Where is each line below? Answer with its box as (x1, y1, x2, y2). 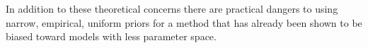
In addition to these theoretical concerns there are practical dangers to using (6, 1, 338, 16)
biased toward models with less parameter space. (6, 29, 217, 44)
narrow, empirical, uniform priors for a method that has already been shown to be (6, 15, 362, 30)
